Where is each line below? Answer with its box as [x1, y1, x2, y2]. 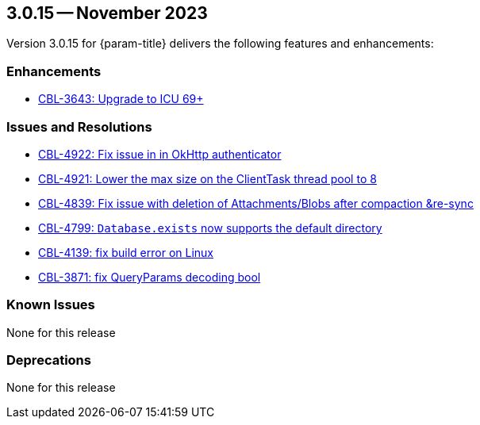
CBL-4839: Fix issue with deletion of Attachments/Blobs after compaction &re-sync [38, 196, 474, 210]
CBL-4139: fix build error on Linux [38, 245, 214, 259]
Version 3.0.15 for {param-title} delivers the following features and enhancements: [6, 36, 434, 51]
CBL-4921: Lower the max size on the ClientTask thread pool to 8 [38, 171, 377, 186]
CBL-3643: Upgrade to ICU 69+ [38, 92, 204, 106]
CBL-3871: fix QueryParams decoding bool [38, 270, 261, 284]
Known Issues [6, 297, 95, 313]
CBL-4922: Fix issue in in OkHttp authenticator [38, 147, 282, 161]
